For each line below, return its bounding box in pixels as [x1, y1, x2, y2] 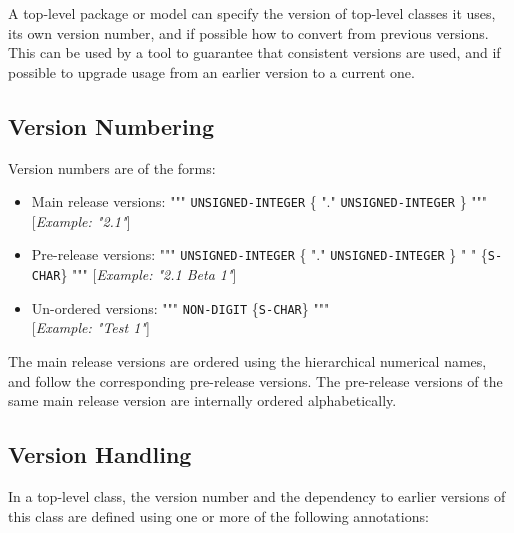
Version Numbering [8, 110, 215, 141]
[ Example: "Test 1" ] [31, 317, 150, 338]
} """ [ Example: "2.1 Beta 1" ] [60, 264, 237, 285]
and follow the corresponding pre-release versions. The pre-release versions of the [8, 370, 503, 391]
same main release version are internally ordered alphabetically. [8, 390, 397, 411]
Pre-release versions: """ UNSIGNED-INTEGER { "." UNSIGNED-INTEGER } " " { [31, 244, 488, 265]
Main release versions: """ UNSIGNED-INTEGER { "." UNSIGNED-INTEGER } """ [31, 191, 488, 212]
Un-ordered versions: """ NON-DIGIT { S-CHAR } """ [31, 297, 330, 318]
